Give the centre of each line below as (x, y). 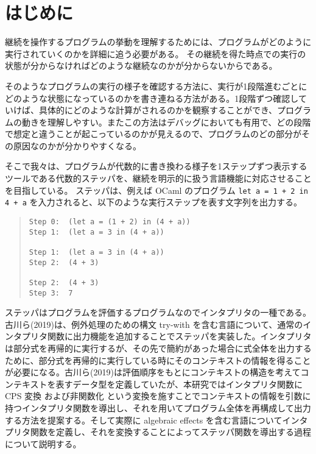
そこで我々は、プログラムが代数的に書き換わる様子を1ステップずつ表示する (156, 166)
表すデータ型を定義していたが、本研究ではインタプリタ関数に (179, 384)
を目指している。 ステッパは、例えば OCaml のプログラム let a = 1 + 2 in (156, 190)
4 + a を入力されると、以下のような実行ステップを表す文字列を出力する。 (153, 202)
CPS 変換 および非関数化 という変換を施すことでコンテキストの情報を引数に (158, 396)
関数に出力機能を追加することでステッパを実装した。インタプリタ (179, 336)
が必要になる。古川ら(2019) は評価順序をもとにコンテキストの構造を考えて (153, 372)
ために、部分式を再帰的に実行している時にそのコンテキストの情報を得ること (158, 360)
